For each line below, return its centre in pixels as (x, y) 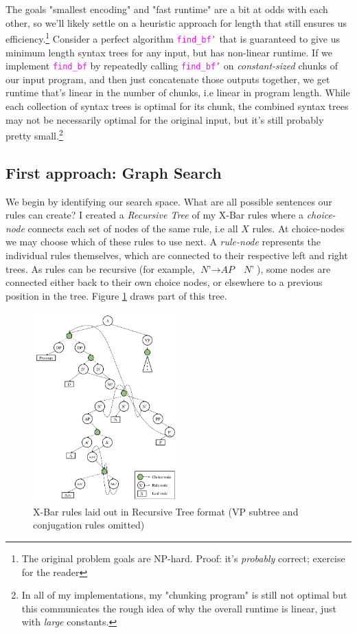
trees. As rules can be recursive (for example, (100, 268)
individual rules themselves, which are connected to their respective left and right (177, 255)
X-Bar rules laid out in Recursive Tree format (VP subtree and (166, 511)
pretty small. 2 (34, 134)
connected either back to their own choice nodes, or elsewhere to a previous (164, 282)
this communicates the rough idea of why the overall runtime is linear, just (179, 608)
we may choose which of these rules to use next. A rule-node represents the (163, 242)
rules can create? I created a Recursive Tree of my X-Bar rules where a (154, 215)
